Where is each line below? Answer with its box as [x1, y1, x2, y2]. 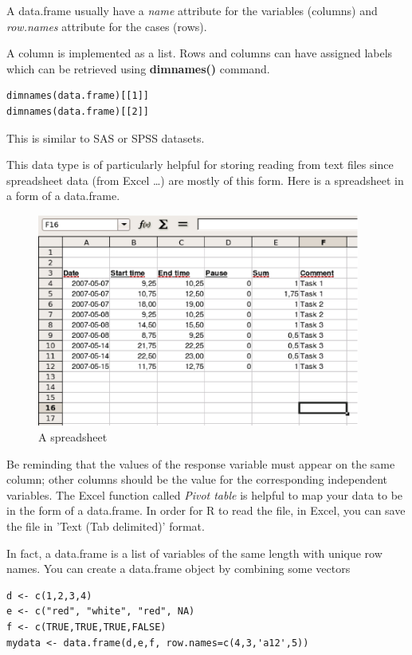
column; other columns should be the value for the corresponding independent [6, 471, 387, 488]
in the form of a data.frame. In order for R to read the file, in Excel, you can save [6, 502, 406, 519]
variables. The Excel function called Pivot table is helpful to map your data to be [6, 486, 403, 503]
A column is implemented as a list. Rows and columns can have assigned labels [6, 45, 393, 61]
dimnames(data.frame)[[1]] [6, 90, 149, 102]
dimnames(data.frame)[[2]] [6, 105, 149, 117]
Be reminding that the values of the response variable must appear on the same [6, 455, 395, 472]
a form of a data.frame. [6, 187, 120, 204]
